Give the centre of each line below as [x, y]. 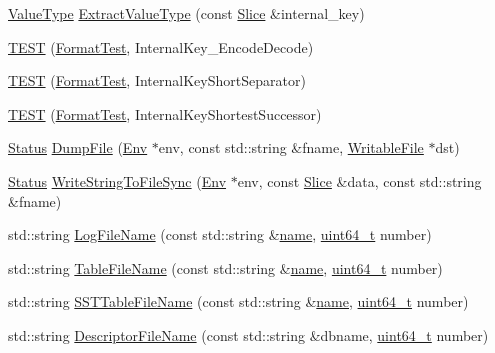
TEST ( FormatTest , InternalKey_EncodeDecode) [161, 46]
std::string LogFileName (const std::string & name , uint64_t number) [220, 234]
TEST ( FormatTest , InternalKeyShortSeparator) [157, 80]
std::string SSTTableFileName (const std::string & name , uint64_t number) [238, 301]
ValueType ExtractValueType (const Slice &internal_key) [186, 13]
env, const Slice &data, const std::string [359, 180]
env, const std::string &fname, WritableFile [291, 147]
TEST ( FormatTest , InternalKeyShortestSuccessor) [165, 113]
